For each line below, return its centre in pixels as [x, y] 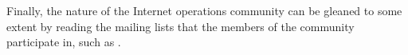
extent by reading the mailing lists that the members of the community [180, 26]
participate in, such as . [64, 42]
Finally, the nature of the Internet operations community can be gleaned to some [204, 10]
